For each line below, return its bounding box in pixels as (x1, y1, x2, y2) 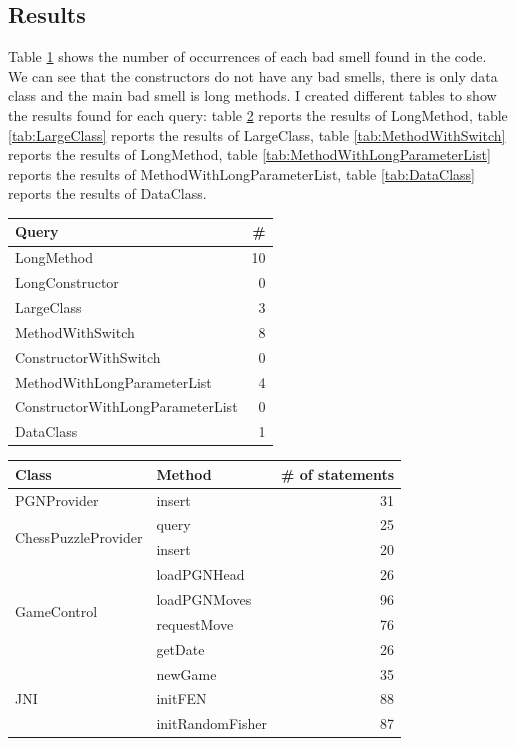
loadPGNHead (156, 564, 245, 585)
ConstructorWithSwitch (15, 346, 161, 367)
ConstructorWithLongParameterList (15, 396, 238, 417)
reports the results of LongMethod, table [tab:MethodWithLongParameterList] (8, 144, 491, 165)
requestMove (156, 613, 234, 634)
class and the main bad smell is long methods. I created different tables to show (8, 85, 497, 106)
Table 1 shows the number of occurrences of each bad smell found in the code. (8, 46, 487, 67)
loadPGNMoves (156, 589, 252, 610)
